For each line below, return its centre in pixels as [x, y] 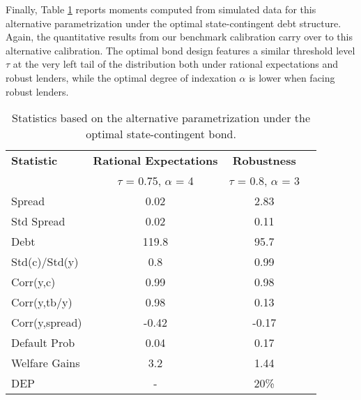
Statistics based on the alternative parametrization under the [161, 118]
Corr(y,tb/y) [42, 302]
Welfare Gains [46, 363]
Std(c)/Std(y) [45, 262]
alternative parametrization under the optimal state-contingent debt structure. [174, 23]
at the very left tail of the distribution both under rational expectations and [176, 64]
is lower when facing [292, 77]
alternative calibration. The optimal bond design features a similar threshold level [180, 50]
